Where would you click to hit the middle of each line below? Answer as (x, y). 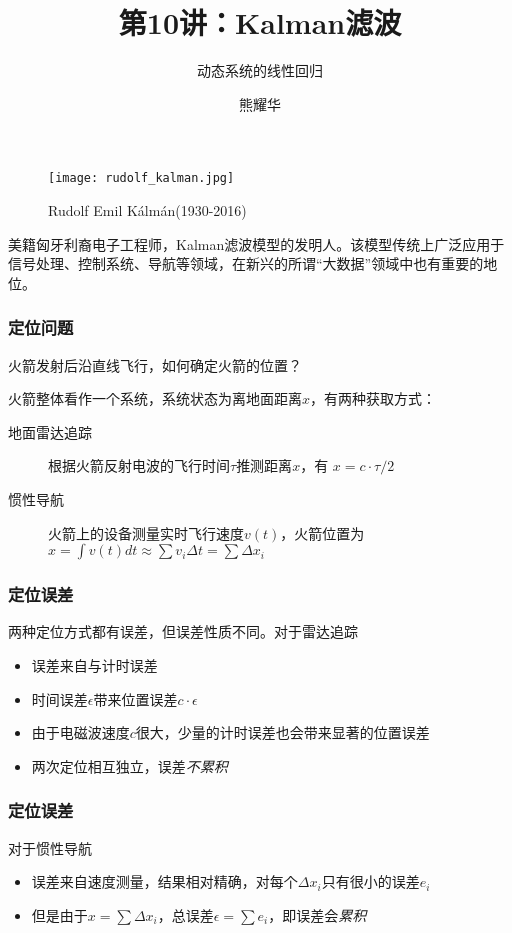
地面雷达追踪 (50, 431)
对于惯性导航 (50, 847)
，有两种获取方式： (373, 398)
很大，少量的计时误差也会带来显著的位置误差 (282, 732)
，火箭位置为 (322, 532)
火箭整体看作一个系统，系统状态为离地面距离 (155, 398)
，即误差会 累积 (317, 914)
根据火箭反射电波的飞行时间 (139, 465)
